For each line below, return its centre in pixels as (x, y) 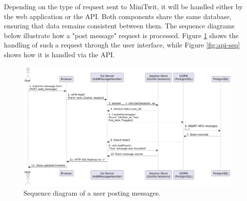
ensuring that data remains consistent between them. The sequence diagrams (119, 26)
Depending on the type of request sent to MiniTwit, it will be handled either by (123, 6)
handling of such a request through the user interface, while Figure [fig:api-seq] (122, 45)
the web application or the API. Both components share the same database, (118, 16)
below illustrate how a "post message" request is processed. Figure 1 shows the (121, 35)
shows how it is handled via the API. (59, 54)
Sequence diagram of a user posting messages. (92, 192)
